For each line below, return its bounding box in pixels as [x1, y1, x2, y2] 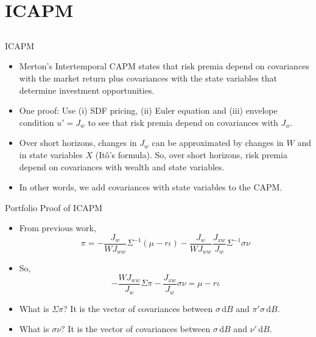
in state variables [19, 148, 83, 161]
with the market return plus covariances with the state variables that [19, 71, 278, 84]
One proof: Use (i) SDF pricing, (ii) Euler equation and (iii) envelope [19, 104, 278, 117]
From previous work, [19, 221, 96, 234]
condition [19, 116, 54, 128]
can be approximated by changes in [152, 136, 284, 149]
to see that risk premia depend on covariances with [88, 116, 278, 128]
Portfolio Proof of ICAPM [5, 201, 103, 214]
